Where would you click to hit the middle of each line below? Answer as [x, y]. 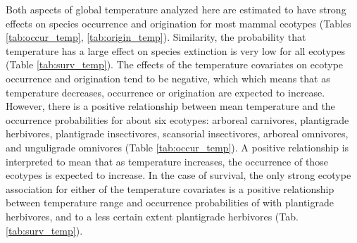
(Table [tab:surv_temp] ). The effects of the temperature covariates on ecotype [175, 64]
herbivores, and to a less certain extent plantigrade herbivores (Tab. [152, 216]
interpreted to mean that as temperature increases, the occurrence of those [167, 161]
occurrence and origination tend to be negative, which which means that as [168, 78]
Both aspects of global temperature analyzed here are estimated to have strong [176, 9]
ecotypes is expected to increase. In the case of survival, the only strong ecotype [178, 175]
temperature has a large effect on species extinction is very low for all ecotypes [175, 50]
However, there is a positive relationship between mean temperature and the [170, 106]
